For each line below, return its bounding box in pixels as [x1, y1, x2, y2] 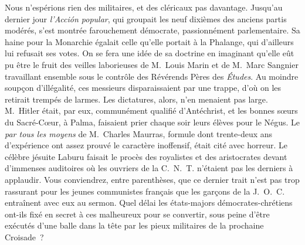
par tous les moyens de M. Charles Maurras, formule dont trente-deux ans [5, 127, 273, 139]
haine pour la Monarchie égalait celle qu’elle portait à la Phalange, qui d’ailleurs [5, 35, 294, 47]
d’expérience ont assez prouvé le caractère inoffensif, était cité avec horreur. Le [5, 139, 288, 151]
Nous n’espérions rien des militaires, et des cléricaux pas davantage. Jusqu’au [5, 1, 283, 13]
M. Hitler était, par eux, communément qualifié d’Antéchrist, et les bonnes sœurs [5, 104, 298, 117]
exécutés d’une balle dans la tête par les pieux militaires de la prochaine [5, 219, 264, 232]
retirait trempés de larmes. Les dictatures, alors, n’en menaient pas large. [5, 93, 268, 105]
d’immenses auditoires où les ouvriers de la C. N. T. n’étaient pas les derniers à [5, 162, 293, 174]
